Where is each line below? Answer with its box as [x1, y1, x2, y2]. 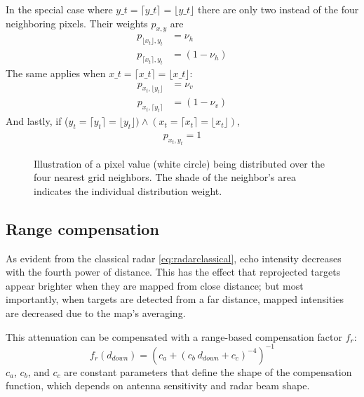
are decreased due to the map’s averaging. [6, 306, 186, 321]
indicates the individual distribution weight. [34, 183, 222, 198]
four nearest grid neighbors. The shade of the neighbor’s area [34, 170, 296, 184]
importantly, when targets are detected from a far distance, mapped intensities [6, 292, 344, 307]
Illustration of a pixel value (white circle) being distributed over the [34, 156, 325, 170]
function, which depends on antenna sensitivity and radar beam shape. [6, 378, 310, 393]
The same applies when [6, 65, 106, 80]
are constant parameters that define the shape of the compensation [64, 364, 352, 379]
